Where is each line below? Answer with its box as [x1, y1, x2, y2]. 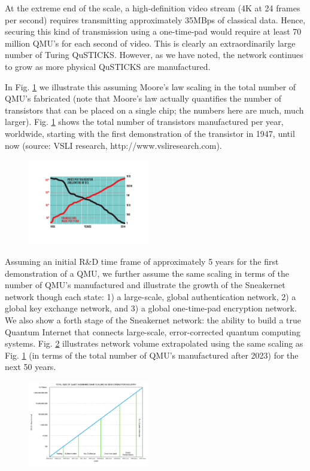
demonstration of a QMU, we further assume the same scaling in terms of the [5, 267, 290, 279]
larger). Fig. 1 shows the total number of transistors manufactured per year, [5, 115, 284, 128]
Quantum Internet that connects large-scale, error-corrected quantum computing [5, 325, 300, 338]
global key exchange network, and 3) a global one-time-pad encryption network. [5, 302, 297, 314]
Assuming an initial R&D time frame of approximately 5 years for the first [5, 255, 279, 268]
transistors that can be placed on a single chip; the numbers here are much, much [5, 103, 304, 116]
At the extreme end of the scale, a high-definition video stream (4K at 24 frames [5, 2, 300, 14]
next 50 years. [5, 360, 56, 373]
